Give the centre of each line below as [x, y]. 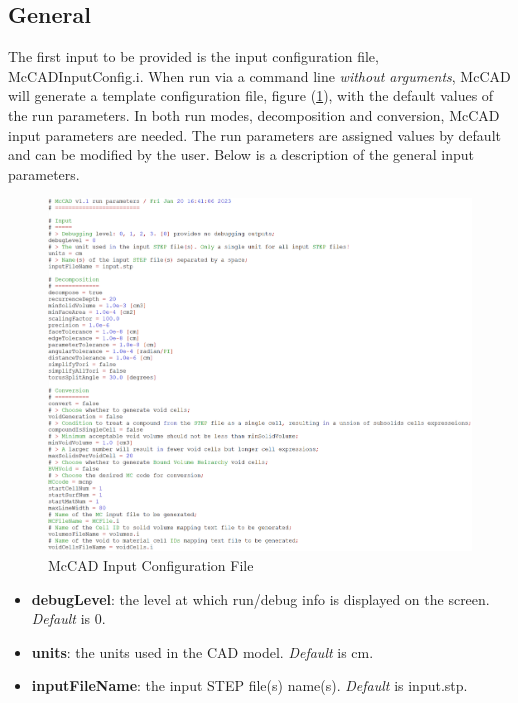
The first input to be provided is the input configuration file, [193, 56]
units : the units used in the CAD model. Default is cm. [202, 651]
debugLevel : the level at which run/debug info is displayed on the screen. [260, 598]
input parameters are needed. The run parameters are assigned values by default [254, 134]
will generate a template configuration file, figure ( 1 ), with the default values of [251, 95]
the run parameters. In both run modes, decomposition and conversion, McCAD [254, 114]
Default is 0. [68, 618]
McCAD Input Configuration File [151, 565]
